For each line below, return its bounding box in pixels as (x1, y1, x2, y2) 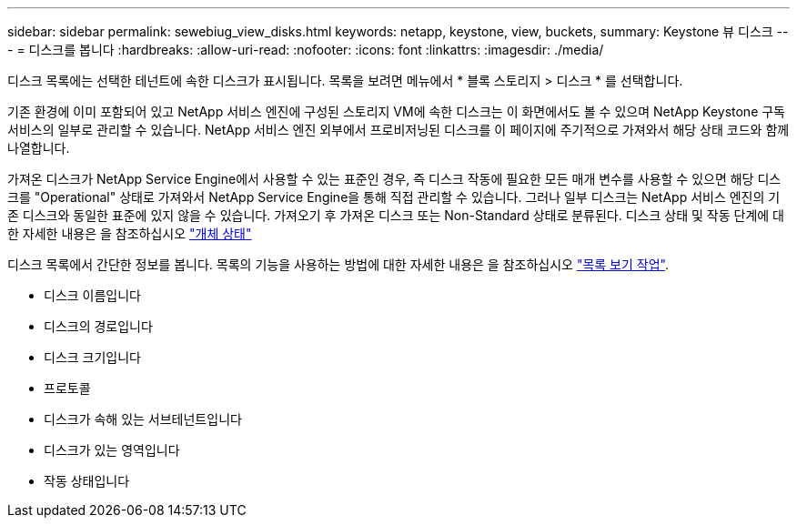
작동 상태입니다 (44, 473, 130, 489)
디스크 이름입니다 (44, 288, 141, 303)
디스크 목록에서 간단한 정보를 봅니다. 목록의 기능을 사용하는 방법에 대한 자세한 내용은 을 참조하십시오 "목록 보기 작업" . (7, 257, 669, 272)
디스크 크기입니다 (44, 349, 141, 365)
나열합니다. (7, 140, 70, 156)
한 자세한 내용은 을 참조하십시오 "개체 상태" (7, 226, 252, 241)
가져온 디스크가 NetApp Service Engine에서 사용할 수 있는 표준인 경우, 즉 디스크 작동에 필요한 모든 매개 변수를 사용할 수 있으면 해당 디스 (7, 171, 782, 187)
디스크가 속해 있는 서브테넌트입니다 (44, 411, 242, 427)
